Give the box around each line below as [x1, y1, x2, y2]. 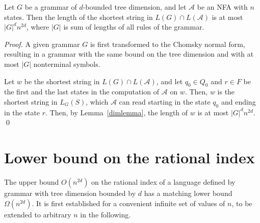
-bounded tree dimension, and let [83, 2, 187, 12]
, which [86, 96, 109, 107]
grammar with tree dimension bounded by [4, 188, 136, 199]
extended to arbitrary [4, 209, 71, 219]
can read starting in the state [119, 96, 211, 107]
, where [26, 21, 49, 32]
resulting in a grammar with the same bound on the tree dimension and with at [4, 48, 254, 59]
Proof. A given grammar [4, 38, 80, 49]
